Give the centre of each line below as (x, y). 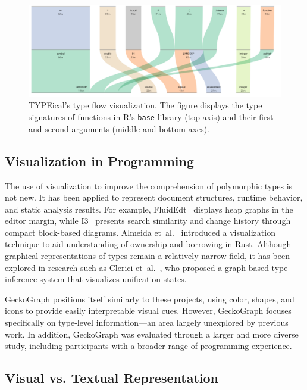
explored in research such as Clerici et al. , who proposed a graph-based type (146, 267)
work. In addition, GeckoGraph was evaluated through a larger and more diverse (152, 334)
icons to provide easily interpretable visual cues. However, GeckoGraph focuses (148, 311)
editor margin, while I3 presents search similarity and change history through (148, 221)
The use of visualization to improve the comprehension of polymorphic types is (149, 185)
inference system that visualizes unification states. (96, 279)
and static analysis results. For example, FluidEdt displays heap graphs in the (149, 209)
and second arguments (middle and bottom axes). (119, 128)
